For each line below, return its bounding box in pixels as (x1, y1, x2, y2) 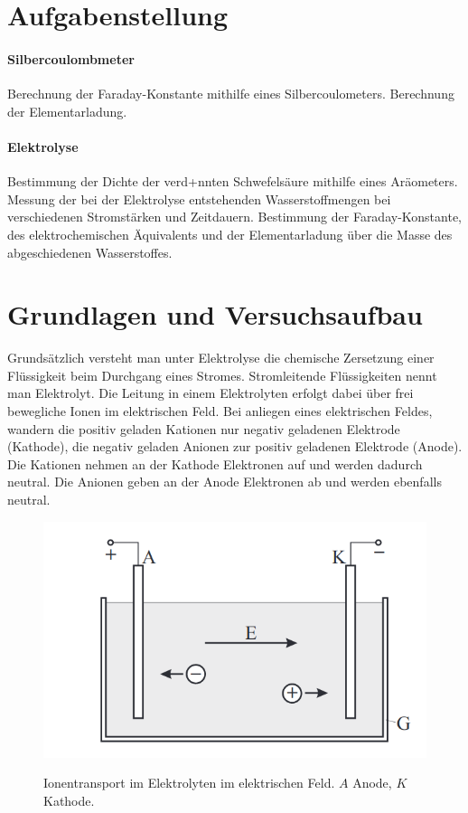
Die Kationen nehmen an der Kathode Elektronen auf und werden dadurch (7, 454, 423, 473)
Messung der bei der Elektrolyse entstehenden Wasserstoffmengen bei (7, 189, 391, 208)
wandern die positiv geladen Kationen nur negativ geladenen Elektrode (7, 419, 400, 438)
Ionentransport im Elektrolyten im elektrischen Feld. (43, 773, 335, 792)
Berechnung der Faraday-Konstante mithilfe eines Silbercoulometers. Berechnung (7, 84, 454, 103)
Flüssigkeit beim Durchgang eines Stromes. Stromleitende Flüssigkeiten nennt (7, 365, 437, 384)
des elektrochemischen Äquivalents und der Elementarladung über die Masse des (7, 224, 453, 243)
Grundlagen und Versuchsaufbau (7, 296, 423, 333)
